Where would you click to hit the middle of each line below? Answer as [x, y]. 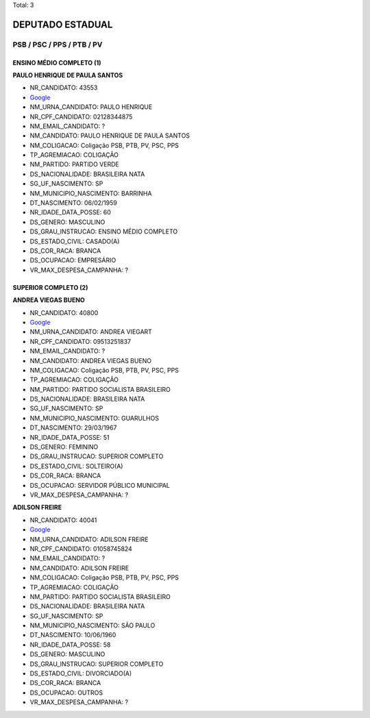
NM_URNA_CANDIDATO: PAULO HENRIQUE [91, 107]
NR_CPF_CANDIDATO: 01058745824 [81, 549]
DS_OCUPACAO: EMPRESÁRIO [73, 260]
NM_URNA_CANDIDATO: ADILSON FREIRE [89, 539]
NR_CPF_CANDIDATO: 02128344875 [81, 116]
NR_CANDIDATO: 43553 [64, 88]
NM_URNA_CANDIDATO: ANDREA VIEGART [91, 332]
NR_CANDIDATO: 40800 [64, 312]
